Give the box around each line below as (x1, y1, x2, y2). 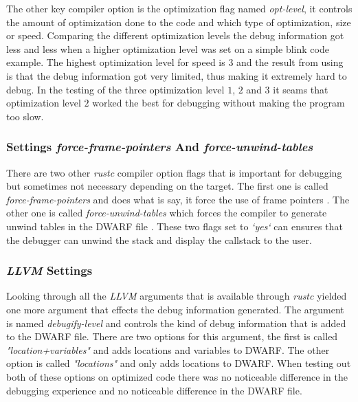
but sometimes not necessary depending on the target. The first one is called (6, 179, 328, 193)
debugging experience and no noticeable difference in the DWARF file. (6, 383, 302, 397)
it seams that (273, 82, 328, 96)
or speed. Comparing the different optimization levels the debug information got (6, 28, 344, 43)
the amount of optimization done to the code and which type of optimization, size (6, 14, 351, 29)
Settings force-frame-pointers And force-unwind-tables (6, 138, 313, 155)
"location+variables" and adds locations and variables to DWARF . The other (6, 342, 330, 357)
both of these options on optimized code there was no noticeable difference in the (6, 369, 348, 383)
